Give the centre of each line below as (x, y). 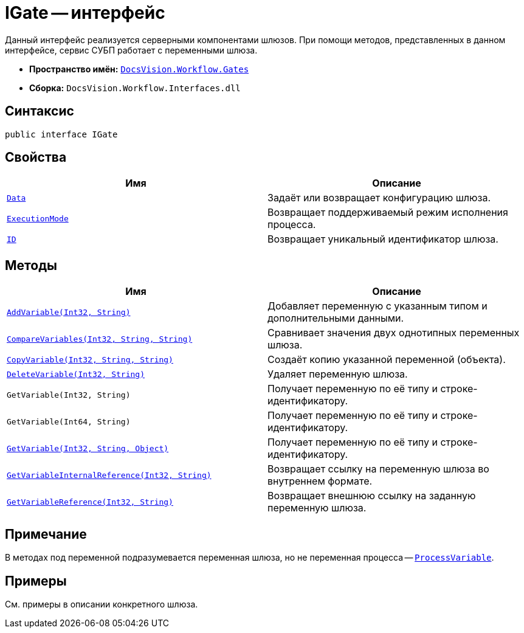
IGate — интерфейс (85, 13)
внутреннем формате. (320, 481)
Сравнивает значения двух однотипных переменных (394, 333)
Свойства (36, 157)
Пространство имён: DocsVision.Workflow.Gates (139, 69)
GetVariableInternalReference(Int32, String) (109, 475)
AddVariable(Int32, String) (69, 312)
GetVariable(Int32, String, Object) (88, 448)
